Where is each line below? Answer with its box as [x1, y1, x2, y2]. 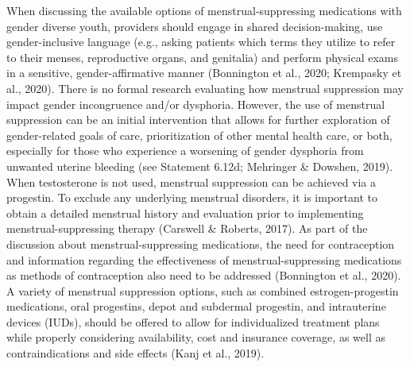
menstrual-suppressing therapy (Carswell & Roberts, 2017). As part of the [6, 220, 368, 237]
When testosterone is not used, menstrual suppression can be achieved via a [6, 173, 377, 190]
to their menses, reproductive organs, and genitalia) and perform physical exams [6, 48, 398, 65]
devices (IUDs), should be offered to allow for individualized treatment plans [6, 313, 380, 330]
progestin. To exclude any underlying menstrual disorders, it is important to [6, 189, 377, 206]
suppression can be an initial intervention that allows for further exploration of [6, 111, 390, 128]
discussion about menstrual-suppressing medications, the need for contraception [6, 235, 395, 252]
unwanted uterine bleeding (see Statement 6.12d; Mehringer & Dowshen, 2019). [6, 157, 393, 174]
